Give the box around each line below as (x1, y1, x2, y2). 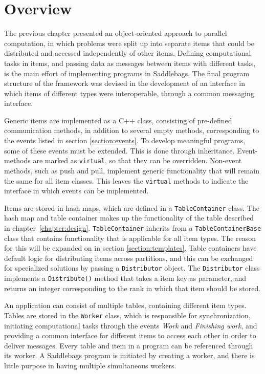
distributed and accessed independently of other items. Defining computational (4, 48, 251, 58)
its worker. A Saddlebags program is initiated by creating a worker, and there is (4, 350, 255, 361)
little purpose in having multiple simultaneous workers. (4, 360, 176, 370)
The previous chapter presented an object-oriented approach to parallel (4, 28, 227, 38)
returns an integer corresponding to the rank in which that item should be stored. (4, 282, 261, 293)
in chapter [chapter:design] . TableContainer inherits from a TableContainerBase (4, 223, 261, 233)
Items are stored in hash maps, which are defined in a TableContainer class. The (4, 202, 259, 213)
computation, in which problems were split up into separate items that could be (4, 37, 254, 48)
